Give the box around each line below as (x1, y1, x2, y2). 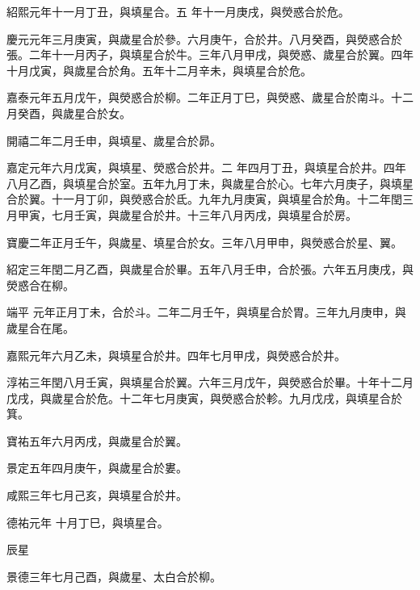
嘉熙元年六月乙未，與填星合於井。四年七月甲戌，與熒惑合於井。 (6, 346, 346, 363)
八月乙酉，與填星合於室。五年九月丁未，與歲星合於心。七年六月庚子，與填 (6, 174, 402, 191)
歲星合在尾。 (6, 319, 74, 336)
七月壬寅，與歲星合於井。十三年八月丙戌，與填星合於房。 (51, 206, 357, 223)
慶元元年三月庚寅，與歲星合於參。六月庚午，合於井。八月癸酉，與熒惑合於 (6, 30, 402, 47)
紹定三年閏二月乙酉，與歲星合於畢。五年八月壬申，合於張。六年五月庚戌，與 (6, 261, 414, 278)
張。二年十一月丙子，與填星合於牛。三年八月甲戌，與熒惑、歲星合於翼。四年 (6, 46, 414, 63)
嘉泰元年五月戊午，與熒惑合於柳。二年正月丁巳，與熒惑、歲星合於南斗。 (6, 89, 391, 106)
